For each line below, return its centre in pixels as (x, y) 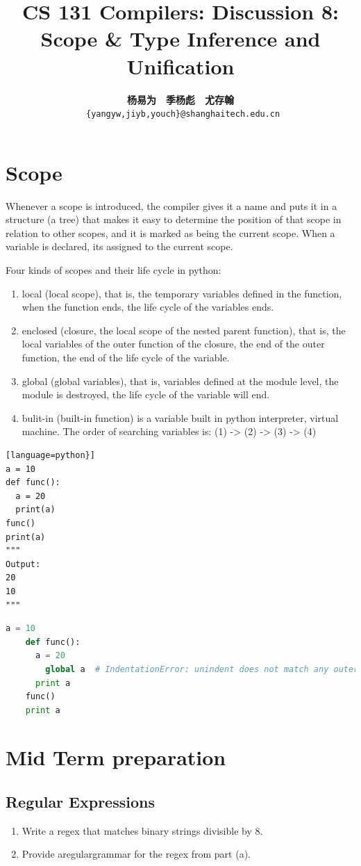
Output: (23, 564)
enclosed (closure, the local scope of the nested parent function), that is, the (184, 330)
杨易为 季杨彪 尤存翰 (180, 99)
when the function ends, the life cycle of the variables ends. (148, 307)
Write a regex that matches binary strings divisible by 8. (142, 830)
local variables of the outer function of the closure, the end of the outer (173, 344)
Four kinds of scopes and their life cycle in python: (114, 270)
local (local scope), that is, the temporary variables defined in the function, (182, 293)
